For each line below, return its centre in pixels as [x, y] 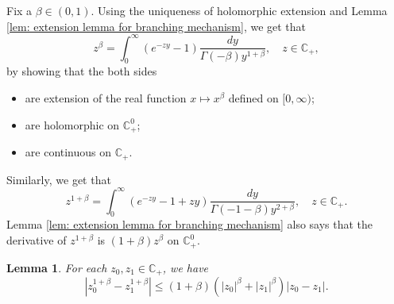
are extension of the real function [106, 98]
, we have [185, 267]
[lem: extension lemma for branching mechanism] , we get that [156, 26]
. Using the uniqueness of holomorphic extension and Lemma [239, 10]
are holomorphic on [72, 124]
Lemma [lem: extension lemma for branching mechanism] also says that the [190, 224]
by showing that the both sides [82, 71]
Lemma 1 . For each [57, 267]
